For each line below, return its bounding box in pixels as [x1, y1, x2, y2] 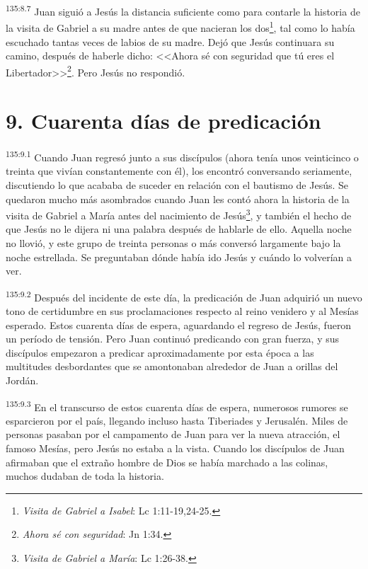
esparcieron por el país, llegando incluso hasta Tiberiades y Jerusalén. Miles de [6, 413, 348, 427]
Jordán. [6, 372, 39, 387]
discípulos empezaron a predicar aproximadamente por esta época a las [6, 345, 314, 360]
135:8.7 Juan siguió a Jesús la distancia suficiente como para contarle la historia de [6, 2, 360, 18]
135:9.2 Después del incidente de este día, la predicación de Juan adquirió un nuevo [6, 287, 362, 304]
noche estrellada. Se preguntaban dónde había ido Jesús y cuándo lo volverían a [6, 249, 352, 264]
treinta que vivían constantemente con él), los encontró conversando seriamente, [6, 163, 352, 178]
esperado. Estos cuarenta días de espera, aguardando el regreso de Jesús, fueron [6, 317, 352, 332]
